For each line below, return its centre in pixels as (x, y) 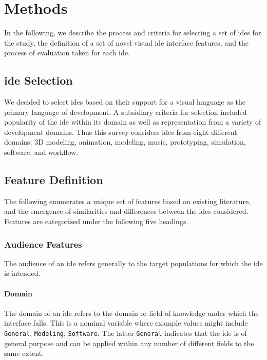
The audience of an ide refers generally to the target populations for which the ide (133, 263)
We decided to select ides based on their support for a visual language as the (125, 102)
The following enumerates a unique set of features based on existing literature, (128, 201)
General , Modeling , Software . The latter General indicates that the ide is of (126, 333)
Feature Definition (54, 180)
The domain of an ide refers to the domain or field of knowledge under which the (131, 313)
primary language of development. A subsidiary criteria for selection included (126, 112)
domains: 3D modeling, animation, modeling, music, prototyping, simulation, (125, 142)
